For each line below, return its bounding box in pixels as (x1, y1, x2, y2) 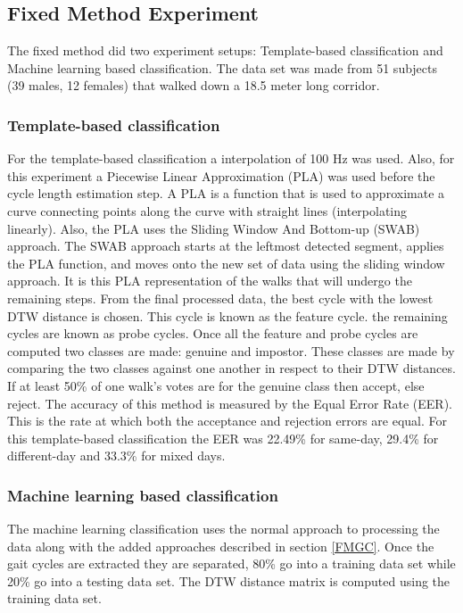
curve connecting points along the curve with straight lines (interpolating (7, 201, 408, 220)
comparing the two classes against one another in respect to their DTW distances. (7, 359, 456, 377)
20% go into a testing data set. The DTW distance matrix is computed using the (7, 571, 451, 590)
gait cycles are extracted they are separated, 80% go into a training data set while (7, 554, 456, 573)
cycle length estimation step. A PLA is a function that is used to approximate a (7, 184, 445, 203)
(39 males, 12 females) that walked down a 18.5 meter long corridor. (7, 76, 380, 95)
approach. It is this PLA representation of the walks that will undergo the (7, 271, 412, 290)
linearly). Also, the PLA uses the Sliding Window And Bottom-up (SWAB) (7, 219, 420, 237)
